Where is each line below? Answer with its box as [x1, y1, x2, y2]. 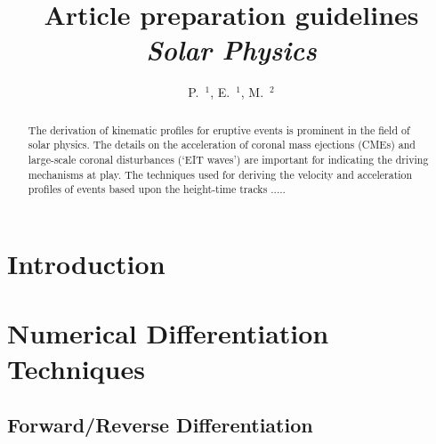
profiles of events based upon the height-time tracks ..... [28, 182, 286, 197]
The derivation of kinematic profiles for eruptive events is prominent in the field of [28, 122, 410, 137]
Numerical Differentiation [7, 315, 329, 351]
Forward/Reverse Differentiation [7, 411, 313, 439]
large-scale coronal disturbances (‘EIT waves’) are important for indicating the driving [28, 152, 429, 167]
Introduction [7, 245, 166, 281]
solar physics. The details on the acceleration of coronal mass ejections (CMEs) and [28, 137, 416, 152]
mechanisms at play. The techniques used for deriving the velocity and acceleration [28, 166, 413, 182]
